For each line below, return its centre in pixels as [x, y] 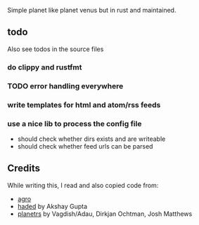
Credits [24, 169]
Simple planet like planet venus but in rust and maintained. [92, 10]
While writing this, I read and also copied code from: [83, 185]
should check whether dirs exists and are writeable [91, 139]
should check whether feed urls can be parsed [85, 146]
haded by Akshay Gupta [52, 206]
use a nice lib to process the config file [75, 123]
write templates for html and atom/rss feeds [84, 104]
